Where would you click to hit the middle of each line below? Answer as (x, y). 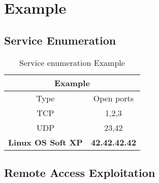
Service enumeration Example (72, 62)
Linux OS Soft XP (45, 142)
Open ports (114, 98)
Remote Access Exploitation (80, 172)
